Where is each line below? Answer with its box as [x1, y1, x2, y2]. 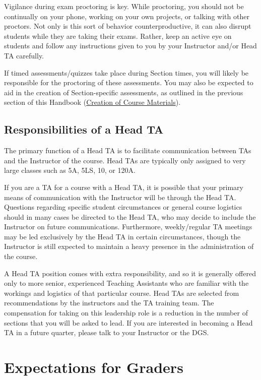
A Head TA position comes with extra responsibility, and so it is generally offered [4, 268, 256, 278]
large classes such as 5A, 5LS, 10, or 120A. [4, 165, 136, 175]
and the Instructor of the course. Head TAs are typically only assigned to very [4, 155, 246, 165]
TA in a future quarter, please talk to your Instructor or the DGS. [4, 327, 209, 338]
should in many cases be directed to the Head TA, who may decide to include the [4, 211, 256, 222]
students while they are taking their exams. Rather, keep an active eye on [4, 30, 232, 41]
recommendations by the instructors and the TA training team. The [4, 297, 214, 308]
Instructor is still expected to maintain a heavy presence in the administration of [4, 241, 254, 251]
